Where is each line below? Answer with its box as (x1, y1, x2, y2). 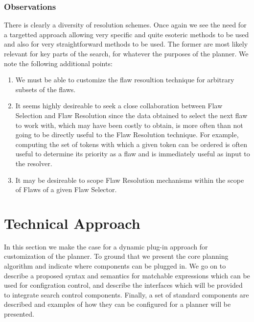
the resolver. (15, 158, 52, 168)
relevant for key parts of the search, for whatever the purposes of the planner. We (4, 49, 249, 58)
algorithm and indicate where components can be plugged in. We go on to (4, 261, 226, 271)
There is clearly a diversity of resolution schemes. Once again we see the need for (4, 20, 247, 30)
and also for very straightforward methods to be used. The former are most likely (4, 39, 248, 49)
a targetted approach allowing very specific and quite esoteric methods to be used (4, 29, 249, 39)
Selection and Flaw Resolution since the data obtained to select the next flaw (15, 110, 248, 120)
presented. (4, 309, 34, 319)
